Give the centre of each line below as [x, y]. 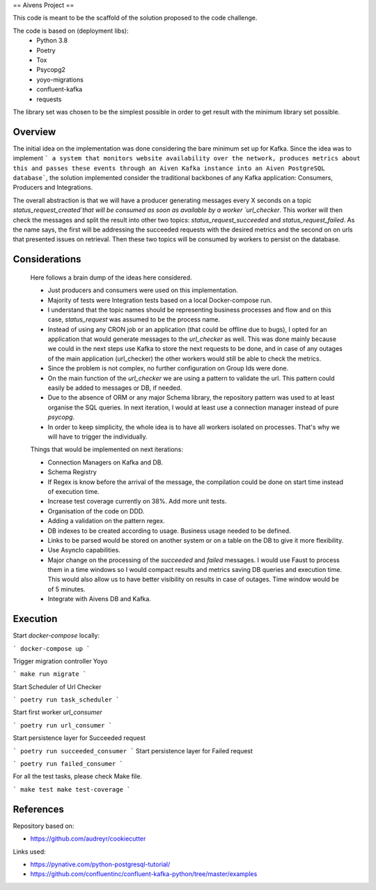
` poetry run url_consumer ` [63, 725]
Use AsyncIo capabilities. [84, 550]
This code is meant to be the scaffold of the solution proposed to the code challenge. [135, 18]
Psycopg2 [51, 70]
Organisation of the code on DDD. [96, 511]
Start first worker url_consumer [57, 712]
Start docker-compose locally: [56, 635]
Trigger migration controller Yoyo [60, 661]
